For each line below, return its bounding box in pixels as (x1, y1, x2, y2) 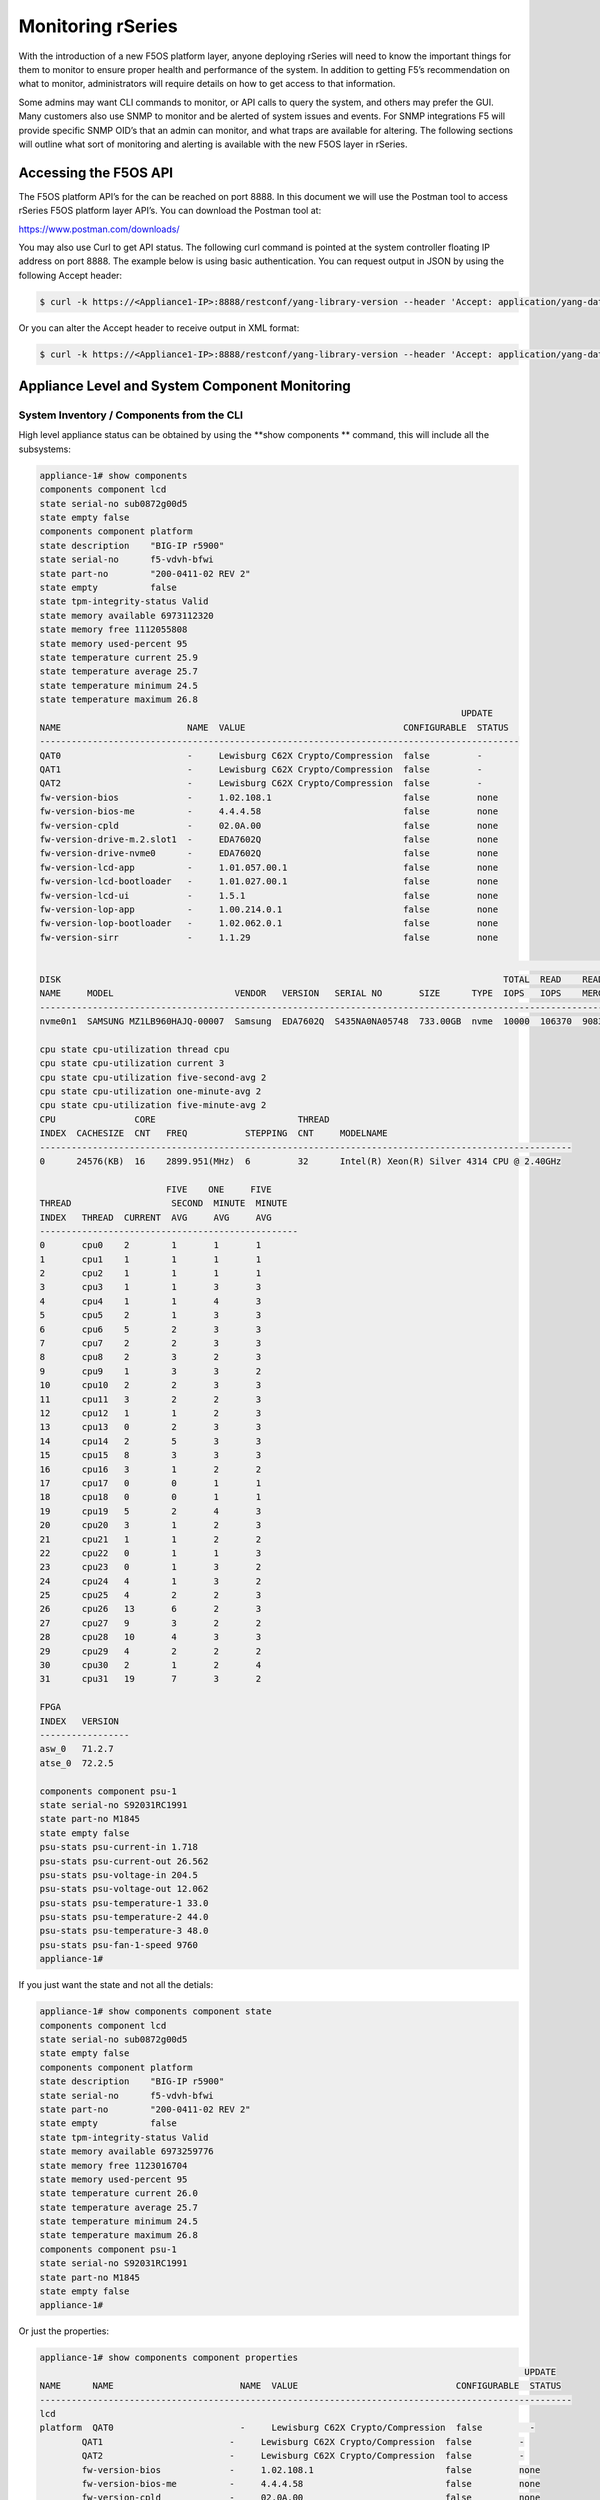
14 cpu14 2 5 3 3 (39, 1435, 262, 1447)
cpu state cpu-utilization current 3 (39, 1058, 225, 1069)
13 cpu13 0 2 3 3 (39, 1421, 262, 1433)
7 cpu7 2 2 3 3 (39, 1338, 262, 1349)
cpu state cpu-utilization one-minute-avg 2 (39, 1086, 262, 1097)
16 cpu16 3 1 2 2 (39, 1463, 262, 1475)
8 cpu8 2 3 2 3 (39, 1351, 262, 1363)
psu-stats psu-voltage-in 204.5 (39, 1869, 199, 1880)
